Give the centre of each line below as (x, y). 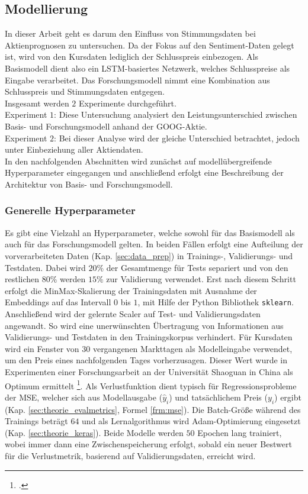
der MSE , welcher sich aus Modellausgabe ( (84, 397)
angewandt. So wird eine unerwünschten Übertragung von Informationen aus (144, 325)
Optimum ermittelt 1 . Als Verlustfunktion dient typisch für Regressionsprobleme (151, 385)
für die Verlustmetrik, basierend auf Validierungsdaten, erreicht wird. (130, 455)
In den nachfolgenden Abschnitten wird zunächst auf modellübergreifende (138, 161)
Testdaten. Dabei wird (45, 267)
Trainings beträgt (36, 421)
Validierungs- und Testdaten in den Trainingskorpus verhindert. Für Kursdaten (149, 337)
